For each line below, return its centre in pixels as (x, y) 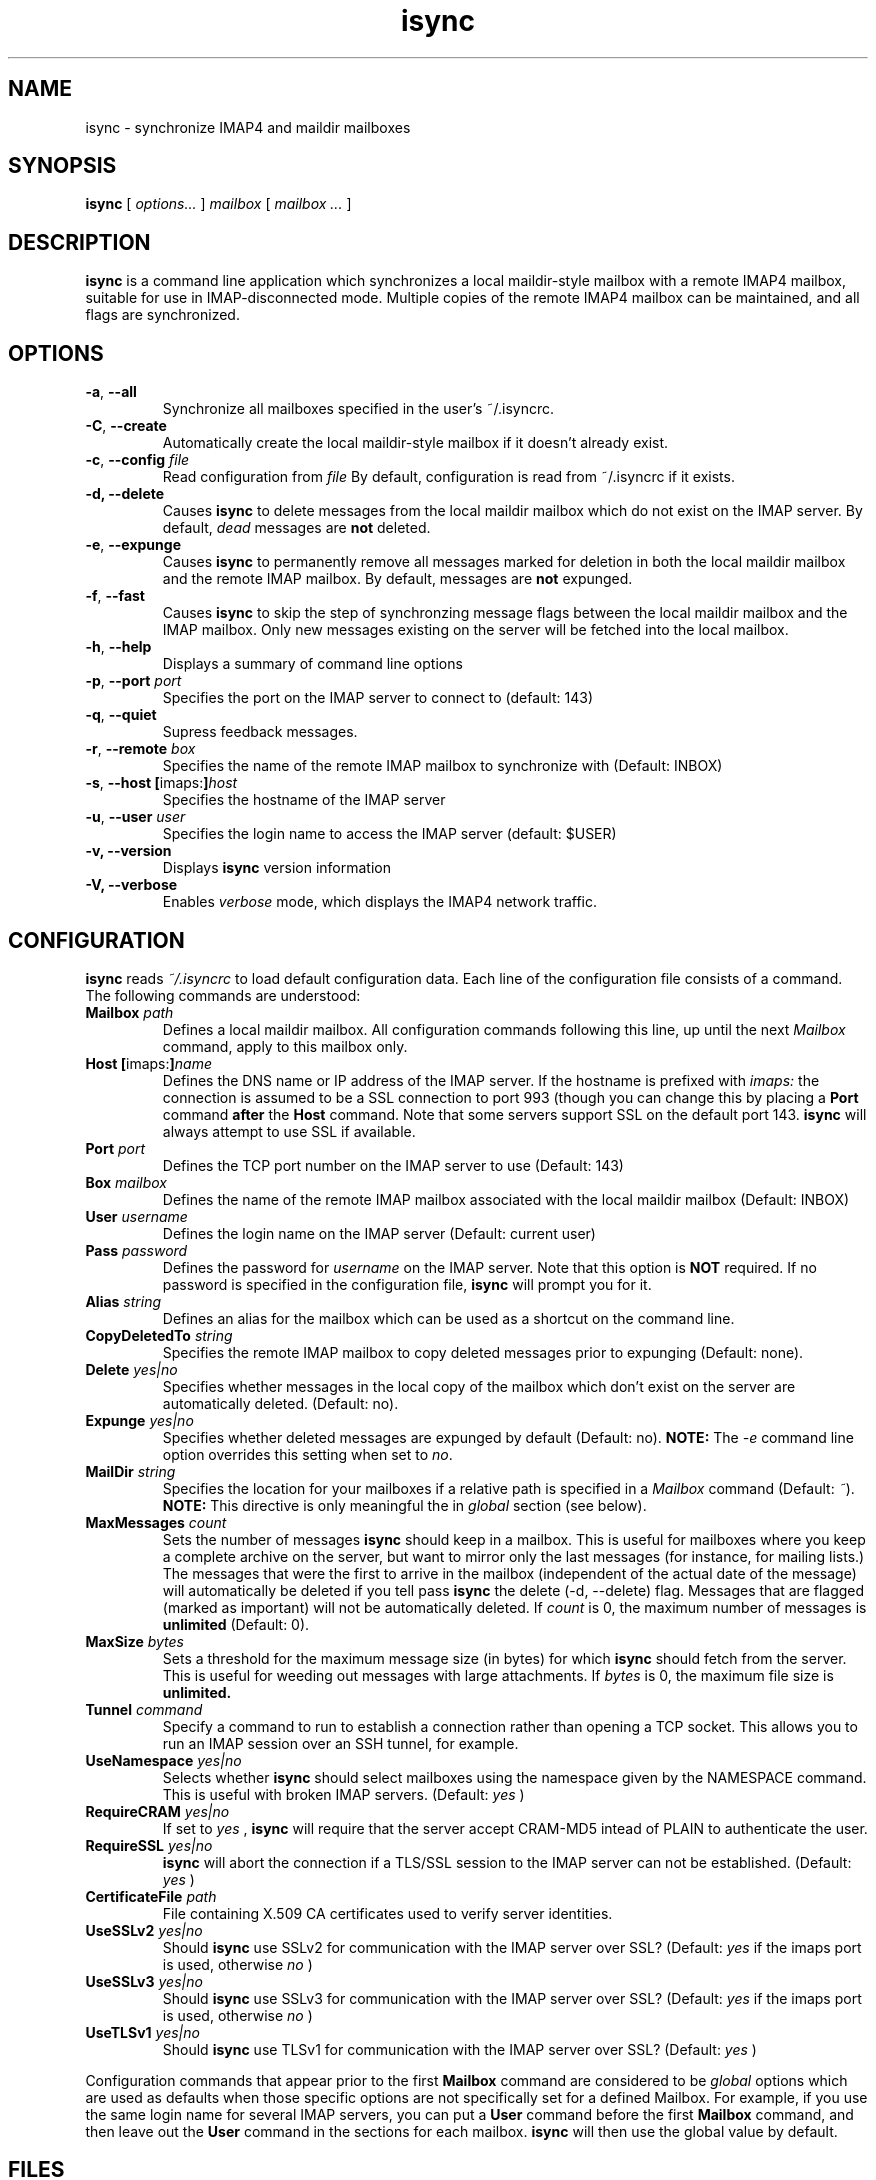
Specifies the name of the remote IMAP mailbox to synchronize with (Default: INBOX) (442, 766)
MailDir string (130, 1471)
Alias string (123, 1301)
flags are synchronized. (162, 315)
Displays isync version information (276, 868)
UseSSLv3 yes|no (144, 1981)
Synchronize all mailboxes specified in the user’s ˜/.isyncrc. (358, 409)
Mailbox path (129, 1012)
